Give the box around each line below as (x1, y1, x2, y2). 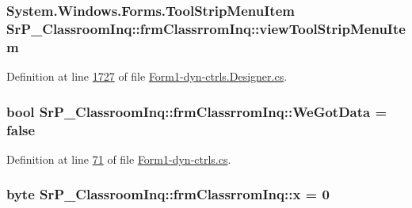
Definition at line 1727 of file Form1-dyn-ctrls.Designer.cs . (6, 68, 288, 85)
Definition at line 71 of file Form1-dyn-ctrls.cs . (6, 150, 231, 167)
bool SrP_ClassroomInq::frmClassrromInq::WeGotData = (6, 101, 387, 121)
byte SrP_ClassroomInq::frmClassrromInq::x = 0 (6, 184, 330, 204)
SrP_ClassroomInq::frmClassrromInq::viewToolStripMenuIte (6, 18, 406, 38)
